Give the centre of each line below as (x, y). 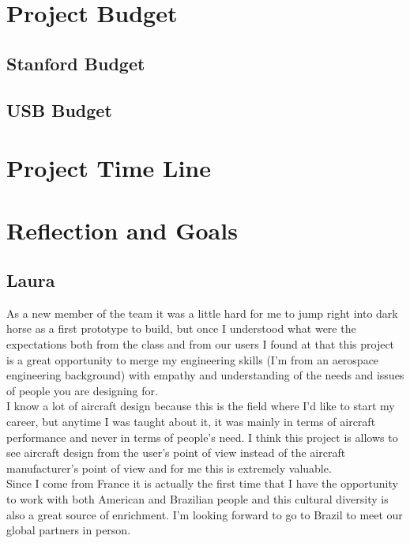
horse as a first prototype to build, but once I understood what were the (181, 328)
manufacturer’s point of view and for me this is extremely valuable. (169, 468)
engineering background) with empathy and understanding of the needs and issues (205, 375)
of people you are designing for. (82, 390)
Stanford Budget (76, 63)
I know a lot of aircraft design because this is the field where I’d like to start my (201, 406)
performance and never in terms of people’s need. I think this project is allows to (202, 437)
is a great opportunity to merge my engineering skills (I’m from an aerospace (193, 359)
